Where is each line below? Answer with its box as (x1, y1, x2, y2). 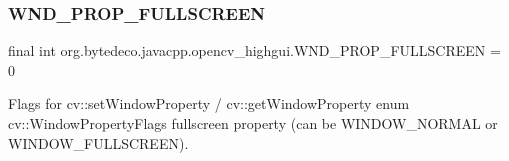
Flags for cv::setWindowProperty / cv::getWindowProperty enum (8, 93, 410, 114)
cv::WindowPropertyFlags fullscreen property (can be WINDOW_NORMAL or (8, 113, 498, 133)
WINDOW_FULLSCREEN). (8, 132, 189, 153)
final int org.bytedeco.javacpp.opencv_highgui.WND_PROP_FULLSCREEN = (8, 40, 501, 61)
